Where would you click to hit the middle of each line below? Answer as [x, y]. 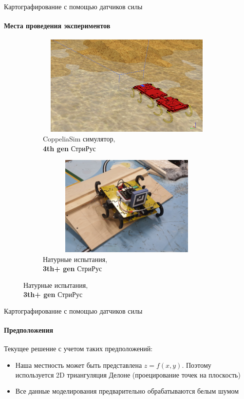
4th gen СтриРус [69, 148]
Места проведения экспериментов [57, 26]
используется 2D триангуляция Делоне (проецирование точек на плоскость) [128, 374]
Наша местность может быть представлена [79, 365]
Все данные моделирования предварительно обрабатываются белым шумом [127, 391]
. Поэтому [197, 365]
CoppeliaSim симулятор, [79, 138]
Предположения [29, 330]
